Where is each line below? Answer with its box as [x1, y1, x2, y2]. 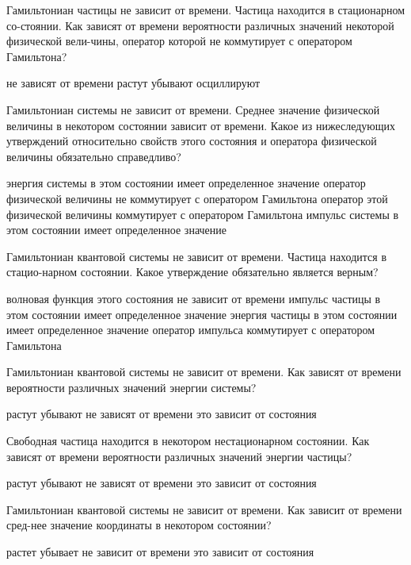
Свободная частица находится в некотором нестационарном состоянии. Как [6, 432, 370, 449]
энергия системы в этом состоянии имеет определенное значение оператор [6, 175, 366, 191]
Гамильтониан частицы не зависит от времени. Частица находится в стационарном [6, 2, 405, 17]
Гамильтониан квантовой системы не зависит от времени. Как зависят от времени [6, 363, 401, 380]
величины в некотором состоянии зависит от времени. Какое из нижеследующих [6, 117, 396, 133]
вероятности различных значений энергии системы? [6, 379, 257, 395]
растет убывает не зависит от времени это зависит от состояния [6, 544, 314, 560]
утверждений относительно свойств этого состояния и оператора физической [6, 133, 377, 149]
